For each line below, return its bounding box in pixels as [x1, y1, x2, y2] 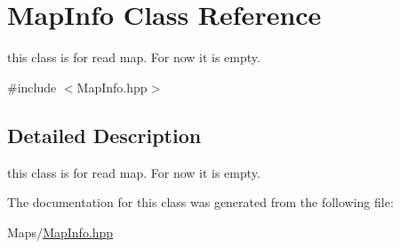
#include [7, 77, 57, 96]
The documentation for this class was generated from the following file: [7, 193, 394, 212]
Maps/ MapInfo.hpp [7, 222, 114, 241]
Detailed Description [7, 121, 202, 148]
